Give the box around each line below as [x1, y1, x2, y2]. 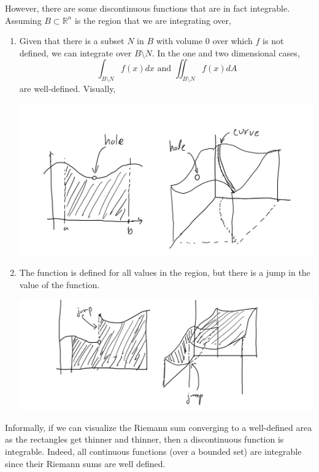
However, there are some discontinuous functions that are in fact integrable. [5, 2, 290, 14]
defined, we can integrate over [19, 46, 132, 59]
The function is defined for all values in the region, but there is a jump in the [19, 266, 310, 279]
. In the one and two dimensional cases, [152, 46, 300, 59]
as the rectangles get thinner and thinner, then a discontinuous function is [5, 433, 284, 446]
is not [263, 34, 284, 47]
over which [212, 34, 253, 47]
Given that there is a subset [19, 34, 125, 47]
